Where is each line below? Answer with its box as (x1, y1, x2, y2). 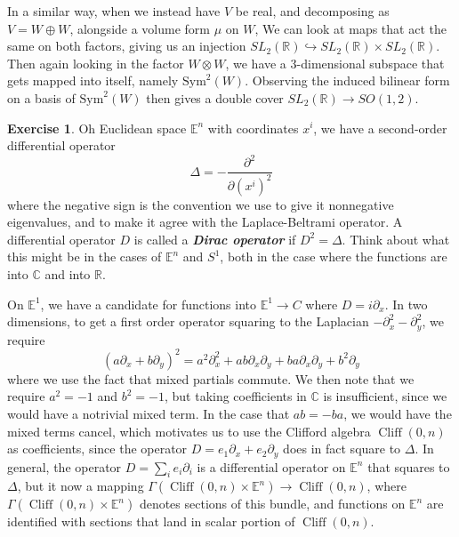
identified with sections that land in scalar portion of (7, 512, 295, 531)
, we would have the (343, 404, 452, 422)
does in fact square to (283, 439, 401, 458)
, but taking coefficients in (164, 387, 307, 405)
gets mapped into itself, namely (7, 71, 179, 90)
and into (44, 265, 91, 284)
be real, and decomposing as (235, 2, 390, 20)
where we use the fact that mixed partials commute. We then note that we (7, 369, 415, 388)
